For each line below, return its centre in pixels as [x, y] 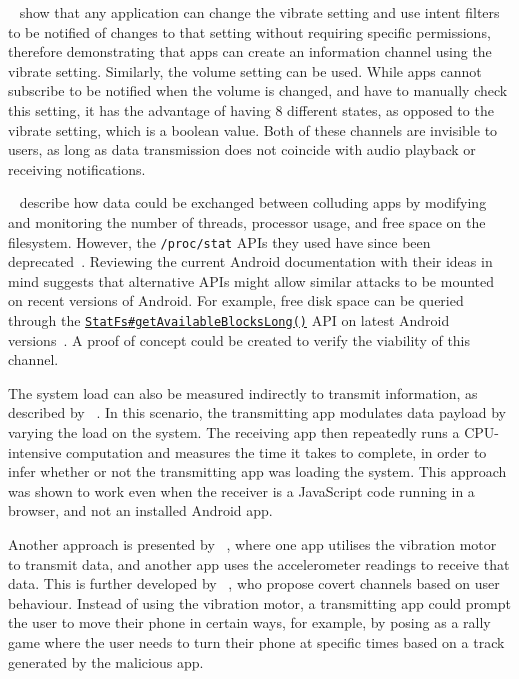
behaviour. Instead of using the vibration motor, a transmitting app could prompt [259, 602]
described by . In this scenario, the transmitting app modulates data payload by [257, 412]
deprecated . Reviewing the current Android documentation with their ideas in [250, 261]
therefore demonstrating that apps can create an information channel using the [250, 51]
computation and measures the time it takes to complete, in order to [276, 451]
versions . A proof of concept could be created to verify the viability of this [239, 339]
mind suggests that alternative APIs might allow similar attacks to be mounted [251, 280]
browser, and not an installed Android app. [140, 510]
